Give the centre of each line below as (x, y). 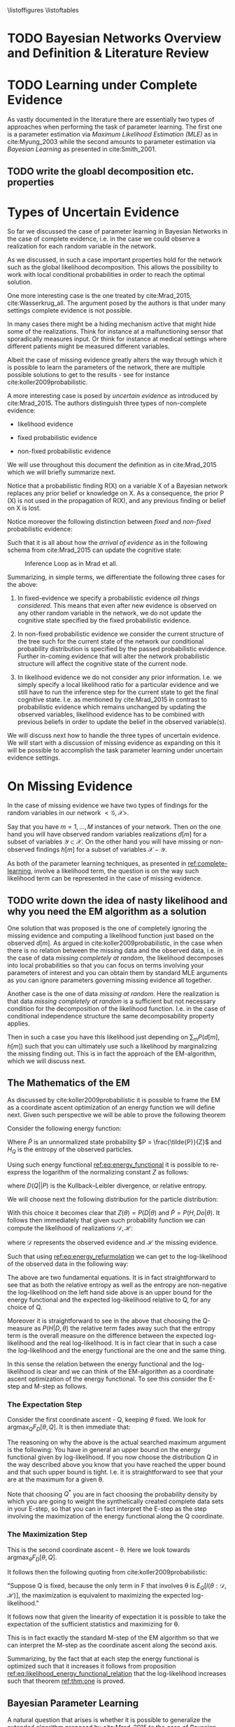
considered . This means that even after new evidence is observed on (117, 606)
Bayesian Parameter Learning (73, 1703)
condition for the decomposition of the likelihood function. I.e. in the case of (116, 1009)
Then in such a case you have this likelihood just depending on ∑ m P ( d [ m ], (114, 1038)
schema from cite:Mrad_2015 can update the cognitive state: (94, 550)
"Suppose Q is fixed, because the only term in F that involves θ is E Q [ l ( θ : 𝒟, (117, 1587)
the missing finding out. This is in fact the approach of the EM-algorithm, (112, 1053)
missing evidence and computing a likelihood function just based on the (111, 936)
